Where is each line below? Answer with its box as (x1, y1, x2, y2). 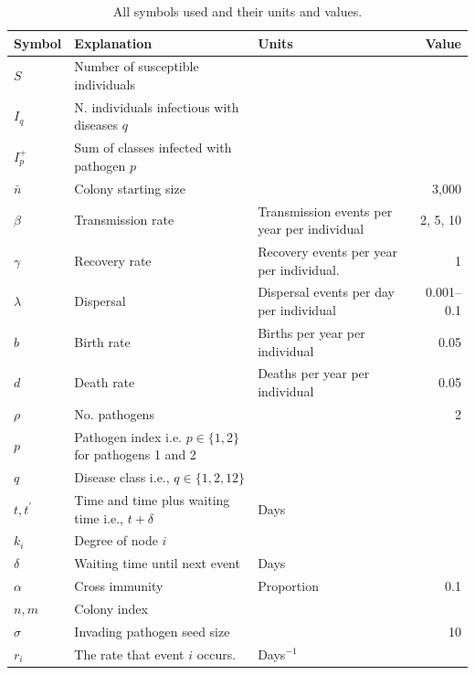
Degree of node (74, 531, 158, 550)
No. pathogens (74, 404, 154, 423)
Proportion (258, 576, 319, 596)
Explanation (74, 33, 153, 52)
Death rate (74, 373, 135, 392)
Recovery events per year (258, 242, 397, 261)
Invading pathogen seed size (74, 621, 230, 640)
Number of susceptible (74, 57, 199, 76)
